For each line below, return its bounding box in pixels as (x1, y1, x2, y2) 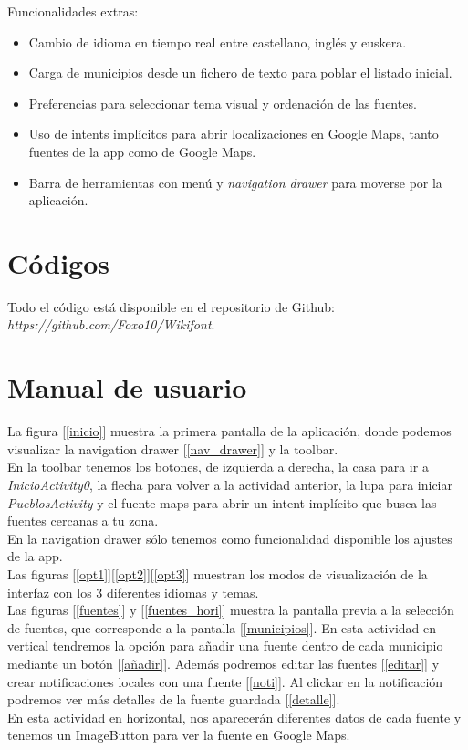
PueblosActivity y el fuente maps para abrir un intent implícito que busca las (7, 493, 437, 512)
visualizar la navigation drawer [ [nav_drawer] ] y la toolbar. (7, 439, 338, 458)
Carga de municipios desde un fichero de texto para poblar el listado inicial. (28, 63, 452, 82)
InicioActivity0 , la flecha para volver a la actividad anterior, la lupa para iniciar (7, 474, 452, 494)
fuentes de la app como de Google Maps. (28, 141, 256, 161)
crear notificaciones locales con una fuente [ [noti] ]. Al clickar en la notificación (7, 672, 443, 691)
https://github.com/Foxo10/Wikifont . (7, 315, 215, 334)
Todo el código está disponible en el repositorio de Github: (7, 297, 335, 316)
